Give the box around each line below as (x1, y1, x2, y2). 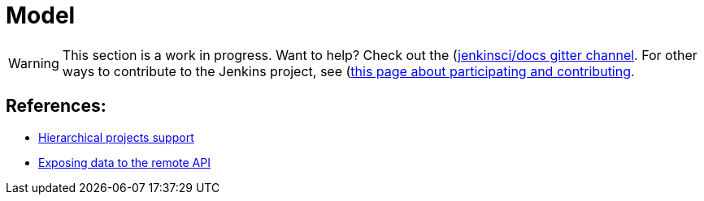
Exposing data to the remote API (38, 155, 211, 169)
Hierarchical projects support (38, 130, 194, 144)
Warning (8, 54, 59, 71)
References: (6, 96, 106, 117)
